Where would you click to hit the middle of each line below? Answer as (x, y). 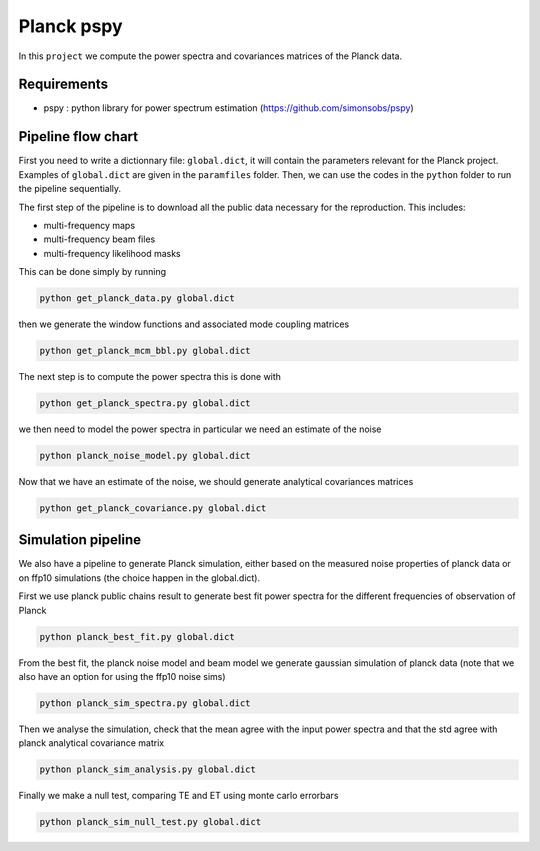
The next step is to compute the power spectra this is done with (150, 377)
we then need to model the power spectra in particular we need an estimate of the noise (200, 429)
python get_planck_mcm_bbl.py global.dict (145, 351)
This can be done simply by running (92, 272)
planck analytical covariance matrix (91, 743)
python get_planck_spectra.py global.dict (145, 403)
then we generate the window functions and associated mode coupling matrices (184, 324)
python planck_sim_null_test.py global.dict (150, 822)
